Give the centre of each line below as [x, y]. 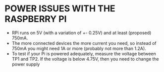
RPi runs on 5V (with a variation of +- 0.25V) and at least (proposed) [82, 33]
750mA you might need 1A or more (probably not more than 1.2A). [79, 48]
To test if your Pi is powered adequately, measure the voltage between [84, 54]
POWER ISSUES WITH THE [60, 9]
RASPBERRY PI [36, 19]
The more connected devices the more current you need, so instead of [84, 43]
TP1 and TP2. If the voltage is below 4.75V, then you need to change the [85, 59]
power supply [26, 64]
